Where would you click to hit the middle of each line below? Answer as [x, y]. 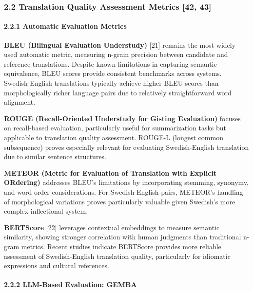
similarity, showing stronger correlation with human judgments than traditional [123, 237]
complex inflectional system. [46, 211]
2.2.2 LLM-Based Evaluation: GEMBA [70, 284]
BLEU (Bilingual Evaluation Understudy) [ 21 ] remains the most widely [120, 45]
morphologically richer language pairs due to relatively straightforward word [118, 92]
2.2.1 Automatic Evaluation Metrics [65, 26]
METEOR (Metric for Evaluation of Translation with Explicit [110, 173]
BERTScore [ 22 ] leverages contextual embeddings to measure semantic [112, 227]
